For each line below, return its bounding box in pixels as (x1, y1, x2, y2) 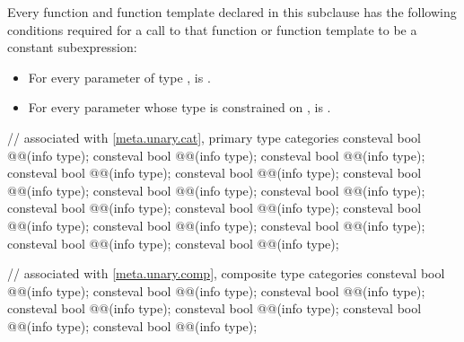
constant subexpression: (7, 38, 137, 57)
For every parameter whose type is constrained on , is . (28, 98, 331, 117)
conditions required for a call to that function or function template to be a (7, 20, 417, 39)
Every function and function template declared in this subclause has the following (7, 3, 457, 21)
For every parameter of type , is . (28, 67, 211, 86)
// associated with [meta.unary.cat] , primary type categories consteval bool (7, 127, 421, 146)
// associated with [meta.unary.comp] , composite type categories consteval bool (7, 264, 445, 283)
